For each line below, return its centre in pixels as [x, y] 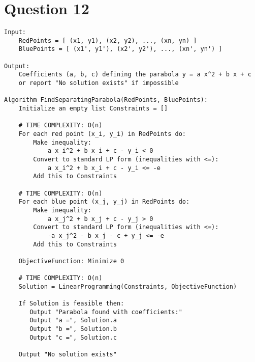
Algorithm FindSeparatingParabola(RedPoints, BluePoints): [106, 100]
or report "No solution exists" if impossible [99, 83]
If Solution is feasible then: [71, 304]
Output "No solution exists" [68, 355]
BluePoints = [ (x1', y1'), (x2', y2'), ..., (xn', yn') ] [120, 49]
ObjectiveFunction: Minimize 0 [71, 261]
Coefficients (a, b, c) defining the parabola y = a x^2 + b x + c [135, 75]
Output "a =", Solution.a [73, 321]
